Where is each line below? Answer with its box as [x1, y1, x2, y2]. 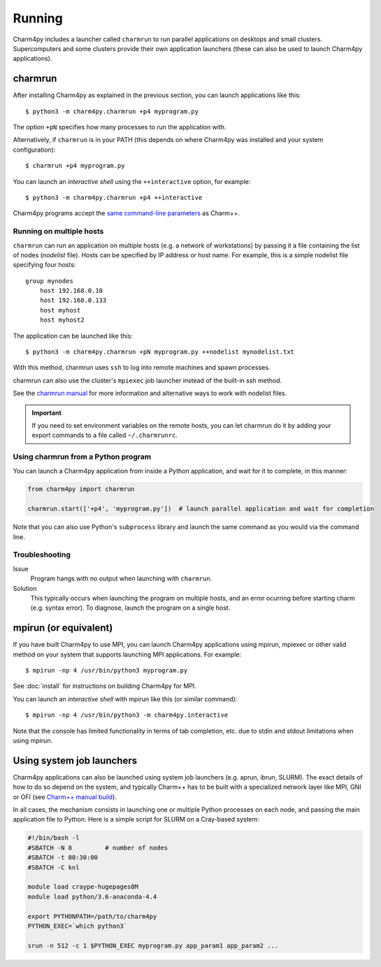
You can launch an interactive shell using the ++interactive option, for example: [13, 177, 251, 185]
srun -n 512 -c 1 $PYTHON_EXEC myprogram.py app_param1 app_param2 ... [27, 941, 279, 950]
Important [31, 408, 62, 417]
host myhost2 [39, 316, 85, 324]
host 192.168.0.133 [39, 296, 107, 304]
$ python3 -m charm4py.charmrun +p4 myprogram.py [25, 107, 199, 115]
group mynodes [25, 277, 73, 285]
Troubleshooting [13, 550, 71, 559]
